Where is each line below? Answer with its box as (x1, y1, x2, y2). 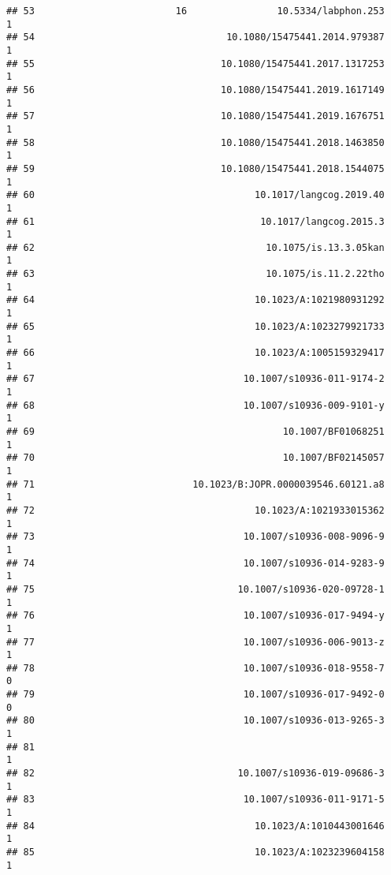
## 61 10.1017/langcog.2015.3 (6, 215, 385, 227)
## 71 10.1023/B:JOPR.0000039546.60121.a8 (6, 478, 385, 490)
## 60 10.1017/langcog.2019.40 (6, 189, 385, 201)
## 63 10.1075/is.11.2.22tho (6, 268, 385, 280)
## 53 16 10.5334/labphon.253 (6, 6, 385, 17)
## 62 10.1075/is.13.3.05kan (6, 241, 385, 253)
